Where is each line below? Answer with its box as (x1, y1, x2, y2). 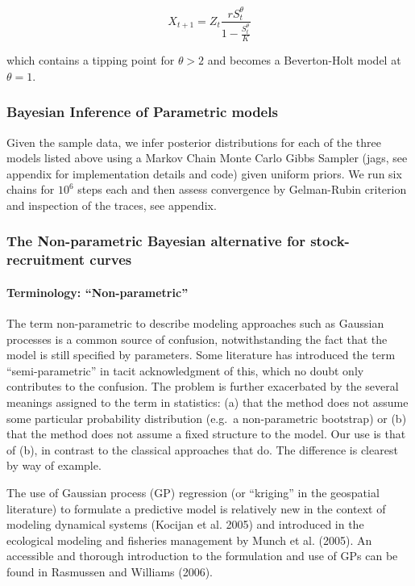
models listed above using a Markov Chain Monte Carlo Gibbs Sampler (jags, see (6, 149, 408, 166)
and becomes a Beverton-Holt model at (207, 52, 401, 69)
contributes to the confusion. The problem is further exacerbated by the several (6, 378, 399, 395)
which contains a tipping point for (6, 52, 175, 69)
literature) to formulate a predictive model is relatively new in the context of (6, 500, 386, 517)
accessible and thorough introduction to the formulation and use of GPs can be (6, 547, 398, 564)
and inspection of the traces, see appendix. (6, 196, 217, 213)
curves (89, 249, 132, 270)
